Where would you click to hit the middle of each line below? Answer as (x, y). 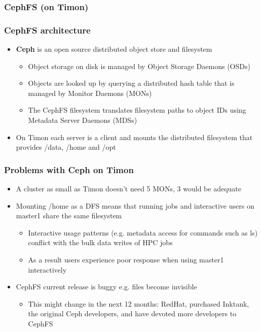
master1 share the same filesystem (69, 215)
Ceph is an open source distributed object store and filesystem (114, 49)
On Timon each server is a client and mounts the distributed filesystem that (134, 137)
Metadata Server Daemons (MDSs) (83, 120)
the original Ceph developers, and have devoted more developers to (132, 313)
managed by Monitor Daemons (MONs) (90, 93)
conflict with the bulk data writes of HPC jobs (100, 242)
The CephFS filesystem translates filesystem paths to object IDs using (137, 110)
